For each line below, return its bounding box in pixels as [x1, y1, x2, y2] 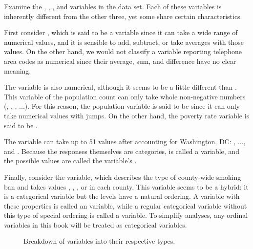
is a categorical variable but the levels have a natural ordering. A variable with [4, 191, 240, 201]
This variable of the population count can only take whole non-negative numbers [4, 91, 246, 101]
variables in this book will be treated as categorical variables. [4, 219, 187, 230]
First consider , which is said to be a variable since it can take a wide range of [4, 27, 238, 38]
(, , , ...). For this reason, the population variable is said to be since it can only [4, 101, 240, 111]
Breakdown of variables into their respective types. [23, 236, 175, 246]
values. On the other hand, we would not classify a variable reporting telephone [4, 46, 242, 57]
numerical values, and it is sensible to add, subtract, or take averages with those [4, 37, 244, 47]
